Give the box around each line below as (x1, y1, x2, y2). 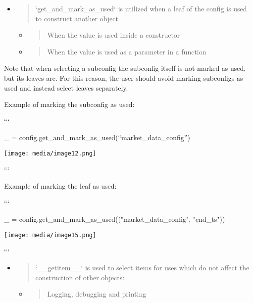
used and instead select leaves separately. (4, 82, 128, 93)
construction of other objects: (35, 272, 125, 282)
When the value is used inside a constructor (47, 30, 180, 40)
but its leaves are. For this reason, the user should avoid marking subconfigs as (4, 72, 243, 83)
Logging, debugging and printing (47, 289, 147, 299)
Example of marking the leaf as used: (4, 181, 117, 191)
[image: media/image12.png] (4, 150, 97, 157)
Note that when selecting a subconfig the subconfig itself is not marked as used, (4, 63, 246, 73)
